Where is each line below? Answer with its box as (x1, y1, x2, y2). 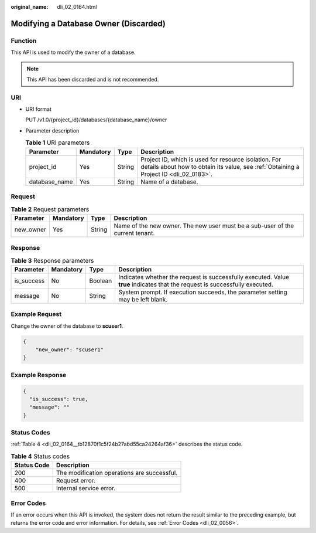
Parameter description (25, 127, 80, 134)
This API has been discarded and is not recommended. (26, 76, 159, 83)
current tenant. (114, 229, 155, 237)
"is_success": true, (29, 396, 88, 402)
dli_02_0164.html (57, 4, 97, 10)
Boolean (89, 276, 112, 284)
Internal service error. (56, 484, 116, 493)
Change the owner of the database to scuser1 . (11, 322, 123, 330)
